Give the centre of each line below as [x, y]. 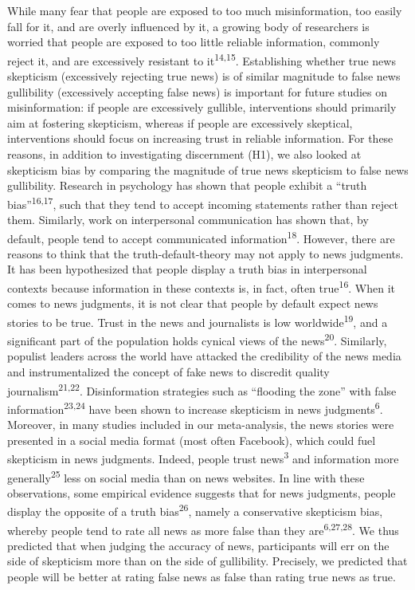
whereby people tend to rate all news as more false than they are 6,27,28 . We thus [203, 529]
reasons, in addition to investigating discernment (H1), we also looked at [184, 154]
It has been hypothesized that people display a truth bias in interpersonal [187, 269]
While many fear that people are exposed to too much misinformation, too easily [205, 10]
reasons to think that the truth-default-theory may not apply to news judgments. [206, 253]
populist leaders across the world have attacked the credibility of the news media [204, 356]
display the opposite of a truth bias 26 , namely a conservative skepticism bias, [195, 510]
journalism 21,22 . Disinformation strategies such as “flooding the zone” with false [202, 389]
